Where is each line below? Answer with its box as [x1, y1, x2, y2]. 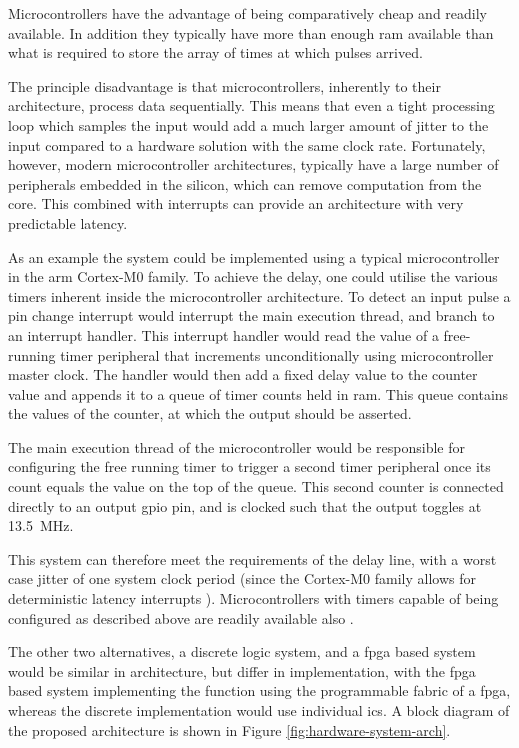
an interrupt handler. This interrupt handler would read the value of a [8, 324, 439, 345]
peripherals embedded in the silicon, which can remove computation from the [8, 173, 482, 194]
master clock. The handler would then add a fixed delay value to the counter [8, 364, 478, 385]
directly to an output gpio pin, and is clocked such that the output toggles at [8, 495, 482, 516]
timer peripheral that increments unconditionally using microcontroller [60, 344, 494, 365]
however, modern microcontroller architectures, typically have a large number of [8, 154, 499, 175]
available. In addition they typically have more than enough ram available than [8, 22, 494, 43]
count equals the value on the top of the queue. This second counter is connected [8, 476, 504, 497]
